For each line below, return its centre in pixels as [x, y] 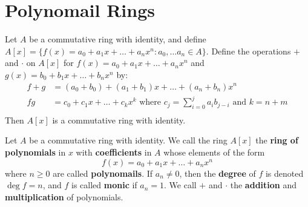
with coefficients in [114, 152]
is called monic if [104, 185]
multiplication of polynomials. [64, 196]
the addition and [263, 185]
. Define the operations [248, 51]
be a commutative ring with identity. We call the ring [128, 140]
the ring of [277, 140]
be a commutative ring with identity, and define [118, 39]
